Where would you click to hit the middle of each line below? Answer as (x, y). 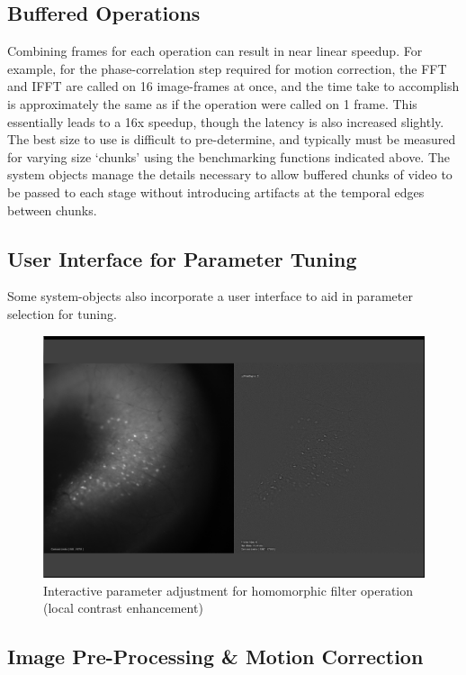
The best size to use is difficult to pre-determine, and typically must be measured (232, 139)
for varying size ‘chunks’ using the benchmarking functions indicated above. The (229, 156)
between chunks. (52, 210)
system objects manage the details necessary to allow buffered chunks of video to (230, 174)
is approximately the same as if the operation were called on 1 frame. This (212, 103)
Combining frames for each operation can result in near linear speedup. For (215, 51)
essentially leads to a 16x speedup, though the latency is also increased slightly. (226, 121)
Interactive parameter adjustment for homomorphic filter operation (229, 590)
